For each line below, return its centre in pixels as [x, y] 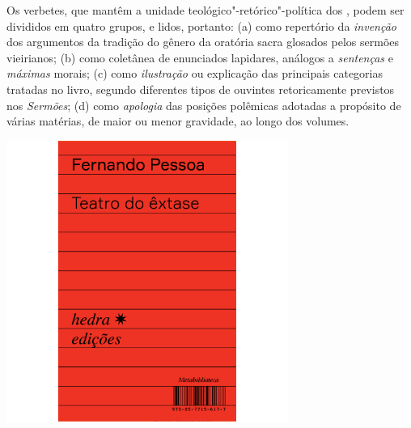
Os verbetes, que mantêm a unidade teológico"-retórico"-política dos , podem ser [205, 10]
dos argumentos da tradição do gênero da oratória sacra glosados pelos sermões [203, 42]
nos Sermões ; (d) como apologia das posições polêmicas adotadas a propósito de [204, 105]
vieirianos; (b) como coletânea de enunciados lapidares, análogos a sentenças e [200, 57]
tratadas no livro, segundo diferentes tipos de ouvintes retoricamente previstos [201, 89]
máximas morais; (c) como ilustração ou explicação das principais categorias [195, 73]
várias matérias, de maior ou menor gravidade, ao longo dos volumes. [178, 121]
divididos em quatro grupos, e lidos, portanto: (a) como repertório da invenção [202, 25]
